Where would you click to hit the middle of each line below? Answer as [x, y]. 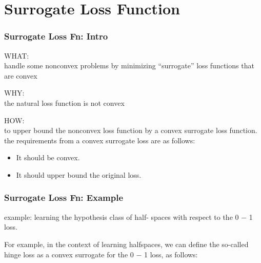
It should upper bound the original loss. [79, 174]
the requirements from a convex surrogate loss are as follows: [100, 140]
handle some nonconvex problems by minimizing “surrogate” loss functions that [129, 65]
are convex [21, 75]
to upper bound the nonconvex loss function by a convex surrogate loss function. [131, 130]
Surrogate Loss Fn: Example [64, 198]
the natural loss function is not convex [64, 102]
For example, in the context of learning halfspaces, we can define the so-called [126, 244]
